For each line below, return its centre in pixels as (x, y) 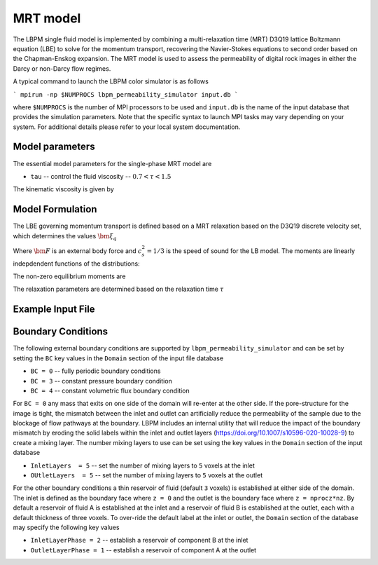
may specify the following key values (66, 527)
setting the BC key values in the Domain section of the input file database (118, 358)
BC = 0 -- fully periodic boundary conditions (96, 371)
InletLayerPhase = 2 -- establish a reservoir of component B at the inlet (139, 540)
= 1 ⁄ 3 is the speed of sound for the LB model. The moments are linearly (251, 251)
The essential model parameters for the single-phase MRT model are (112, 163)
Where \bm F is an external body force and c (77, 251)
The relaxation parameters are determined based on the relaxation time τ (118, 289)
